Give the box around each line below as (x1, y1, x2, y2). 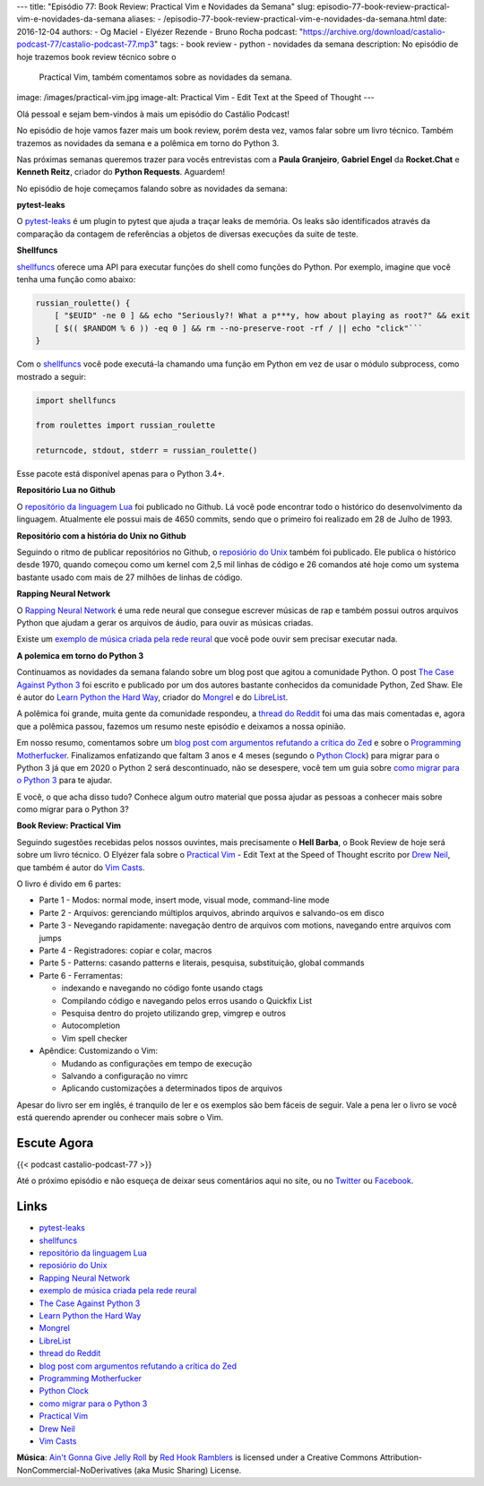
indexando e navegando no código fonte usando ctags (61, 982, 264, 994)
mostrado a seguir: (16, 371, 87, 382)
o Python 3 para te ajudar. (16, 775, 112, 786)
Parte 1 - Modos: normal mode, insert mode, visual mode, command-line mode (39, 894, 330, 905)
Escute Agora (16, 1135, 94, 1151)
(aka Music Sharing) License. (134, 1464, 242, 1475)
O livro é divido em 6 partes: (16, 878, 121, 889)
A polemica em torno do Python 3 (16, 650, 144, 661)
